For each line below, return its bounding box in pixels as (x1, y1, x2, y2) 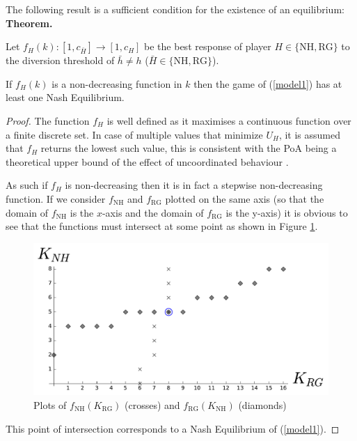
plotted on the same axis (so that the (165, 191, 324, 206)
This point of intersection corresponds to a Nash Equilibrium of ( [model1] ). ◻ (6, 421, 340, 435)
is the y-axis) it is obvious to (225, 205, 348, 219)
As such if (6, 178, 48, 192)
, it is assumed (278, 127, 341, 141)
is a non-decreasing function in (51, 76, 182, 91)
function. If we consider (6, 191, 106, 206)
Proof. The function (6, 113, 90, 127)
